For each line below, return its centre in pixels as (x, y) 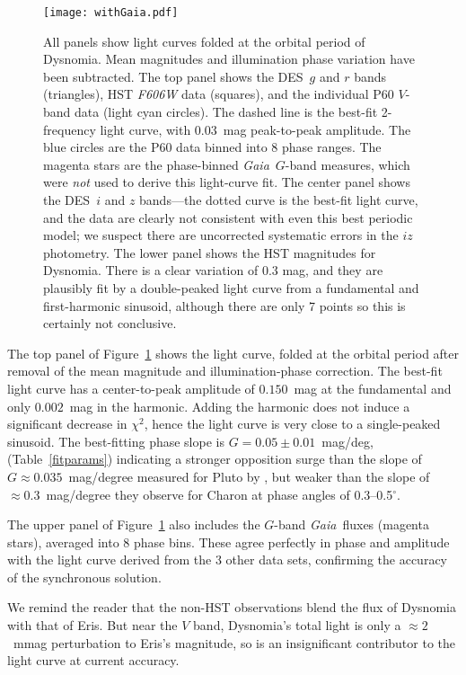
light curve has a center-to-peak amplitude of (131, 388)
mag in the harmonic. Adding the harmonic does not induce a (240, 406)
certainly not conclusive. (110, 323)
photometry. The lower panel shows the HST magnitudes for (210, 252)
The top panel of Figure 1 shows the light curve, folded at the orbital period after (233, 353)
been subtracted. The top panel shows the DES (173, 76)
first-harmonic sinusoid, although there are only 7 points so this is (224, 305)
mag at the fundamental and (373, 388)
